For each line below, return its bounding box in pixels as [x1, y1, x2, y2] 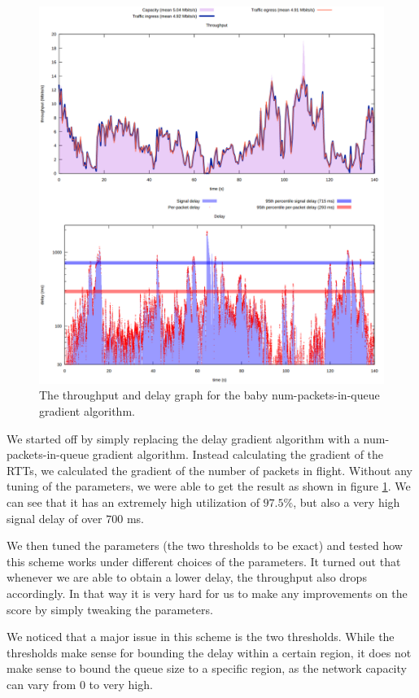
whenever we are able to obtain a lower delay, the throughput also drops [7, 569, 367, 586]
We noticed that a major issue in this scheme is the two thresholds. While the [7, 628, 395, 645]
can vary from [7, 675, 76, 692]
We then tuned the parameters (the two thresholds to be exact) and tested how [7, 537, 403, 554]
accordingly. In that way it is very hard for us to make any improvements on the [7, 584, 408, 601]
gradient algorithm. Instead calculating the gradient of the [92, 446, 384, 463]
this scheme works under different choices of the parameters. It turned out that [7, 552, 401, 569]
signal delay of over [7, 509, 103, 526]
